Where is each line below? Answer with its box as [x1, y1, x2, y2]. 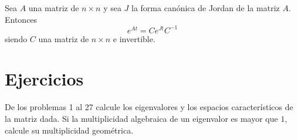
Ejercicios [5, 67, 84, 91]
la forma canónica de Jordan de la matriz [131, 2, 280, 13]
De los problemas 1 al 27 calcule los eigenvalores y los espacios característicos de [5, 101, 293, 113]
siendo [5, 32, 28, 45]
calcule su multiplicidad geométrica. [5, 124, 134, 136]
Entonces [5, 13, 38, 25]
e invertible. [113, 32, 155, 45]
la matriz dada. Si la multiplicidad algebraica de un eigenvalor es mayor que [5, 112, 278, 124]
